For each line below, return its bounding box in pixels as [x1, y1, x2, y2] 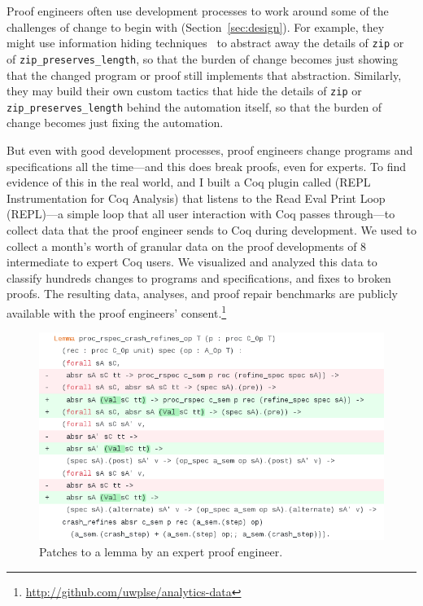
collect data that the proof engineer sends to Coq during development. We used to [7, 221, 416, 238]
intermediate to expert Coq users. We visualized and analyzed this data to [7, 253, 377, 270]
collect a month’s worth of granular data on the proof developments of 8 [7, 237, 367, 254]
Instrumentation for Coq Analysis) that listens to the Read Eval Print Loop [7, 189, 386, 206]
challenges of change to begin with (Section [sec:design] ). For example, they [7, 18, 385, 35]
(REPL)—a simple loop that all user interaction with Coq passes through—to [7, 205, 395, 222]
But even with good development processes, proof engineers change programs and [7, 142, 413, 158]
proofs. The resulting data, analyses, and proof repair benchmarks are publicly [7, 285, 398, 302]
